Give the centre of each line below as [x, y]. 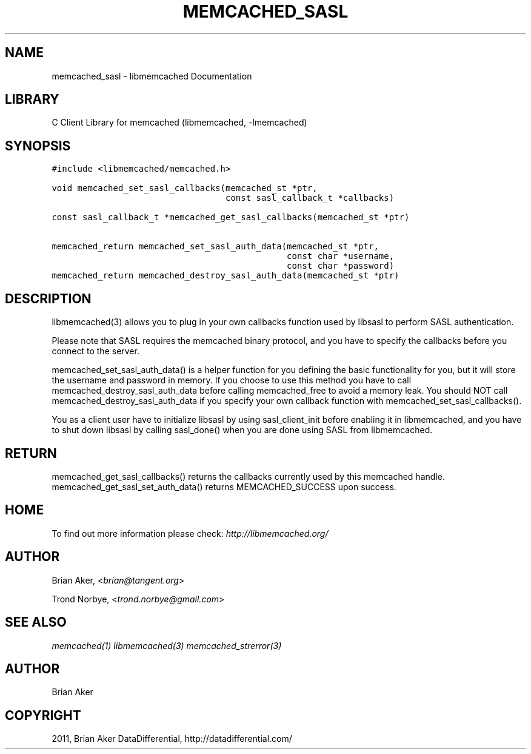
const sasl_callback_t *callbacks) [310, 198]
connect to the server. [95, 351]
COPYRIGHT [43, 715]
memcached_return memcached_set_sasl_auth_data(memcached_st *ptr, [215, 247]
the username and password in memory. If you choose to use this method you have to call [232, 380]
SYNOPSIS [38, 146]
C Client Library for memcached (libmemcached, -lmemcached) [179, 123]
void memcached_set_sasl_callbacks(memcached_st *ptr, [185, 188]
